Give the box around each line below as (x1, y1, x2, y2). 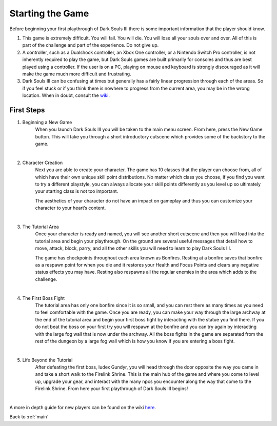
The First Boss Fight (22, 295, 65, 301)
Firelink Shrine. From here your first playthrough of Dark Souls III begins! (35, 386, 188, 392)
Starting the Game (9, 8, 89, 19)
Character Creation (22, 159, 63, 166)
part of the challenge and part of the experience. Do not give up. (22, 42, 159, 48)
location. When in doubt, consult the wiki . (22, 92, 110, 98)
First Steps (9, 106, 45, 114)
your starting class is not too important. (35, 188, 118, 194)
